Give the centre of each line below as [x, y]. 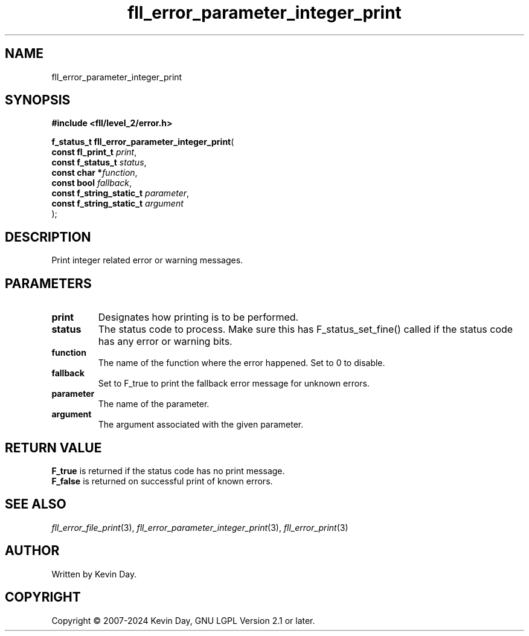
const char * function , [95, 173]
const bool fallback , [92, 183]
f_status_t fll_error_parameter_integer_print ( [143, 142]
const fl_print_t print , [94, 152]
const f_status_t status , [99, 162]
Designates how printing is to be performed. [198, 317]
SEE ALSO [36, 504]
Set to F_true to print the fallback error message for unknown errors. [234, 384]
